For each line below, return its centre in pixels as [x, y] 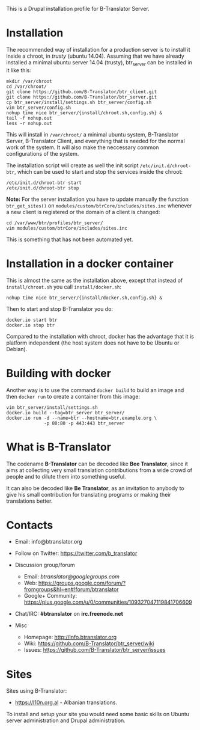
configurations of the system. [43, 153]
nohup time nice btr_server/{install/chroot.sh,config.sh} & [84, 113]
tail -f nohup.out [29, 118]
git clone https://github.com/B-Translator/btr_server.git [82, 97]
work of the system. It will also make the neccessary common [83, 147]
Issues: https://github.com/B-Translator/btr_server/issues [95, 650]
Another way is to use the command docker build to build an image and [95, 390]
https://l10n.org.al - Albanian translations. [66, 702]
